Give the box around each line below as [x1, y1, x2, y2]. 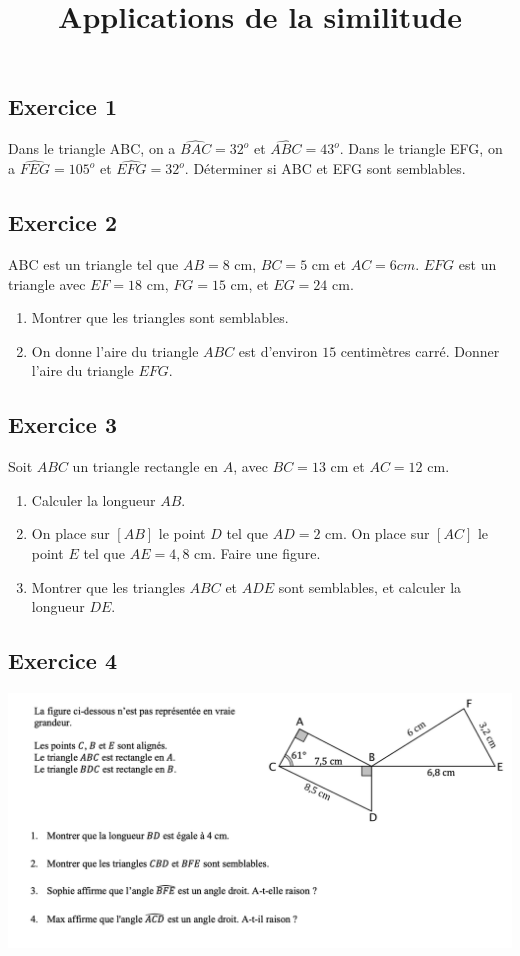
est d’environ [238, 340, 318, 361]
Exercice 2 [8, 207, 117, 238]
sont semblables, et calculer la [278, 576, 462, 597]
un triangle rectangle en [72, 456, 219, 477]
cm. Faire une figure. [194, 542, 321, 563]
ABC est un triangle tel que [8, 254, 179, 275]
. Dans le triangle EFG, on [339, 138, 503, 159]
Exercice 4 [8, 645, 117, 676]
